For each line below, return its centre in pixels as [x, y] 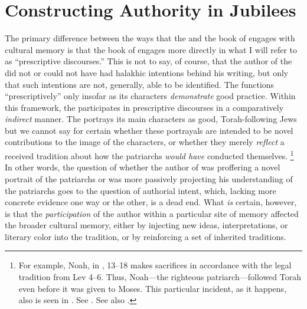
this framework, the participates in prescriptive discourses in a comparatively [144, 107]
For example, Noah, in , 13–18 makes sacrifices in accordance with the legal [155, 265]
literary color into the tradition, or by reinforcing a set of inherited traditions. [146, 236]
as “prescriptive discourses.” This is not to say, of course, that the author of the [148, 61]
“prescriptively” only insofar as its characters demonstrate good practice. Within [150, 96]
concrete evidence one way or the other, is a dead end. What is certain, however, [151, 202]
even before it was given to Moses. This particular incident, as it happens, [153, 288]
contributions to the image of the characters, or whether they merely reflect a [145, 142]
